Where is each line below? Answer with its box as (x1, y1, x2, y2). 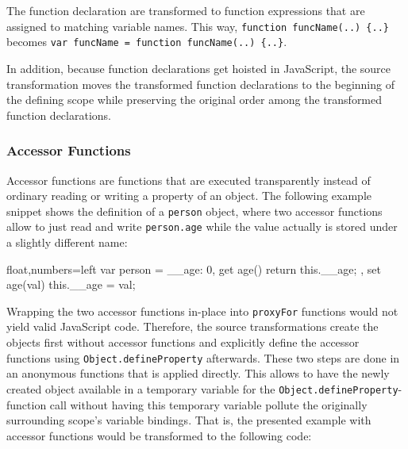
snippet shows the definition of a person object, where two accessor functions (6, 202, 383, 219)
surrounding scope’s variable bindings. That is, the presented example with (6, 412, 371, 428)
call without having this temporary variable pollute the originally (49, 396, 368, 413)
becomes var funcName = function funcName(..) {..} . (6, 33, 287, 50)
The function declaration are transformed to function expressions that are (6, 2, 365, 18)
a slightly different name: (6, 234, 128, 250)
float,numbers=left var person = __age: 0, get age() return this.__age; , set (6, 260, 381, 277)
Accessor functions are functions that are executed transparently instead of (6, 171, 371, 188)
